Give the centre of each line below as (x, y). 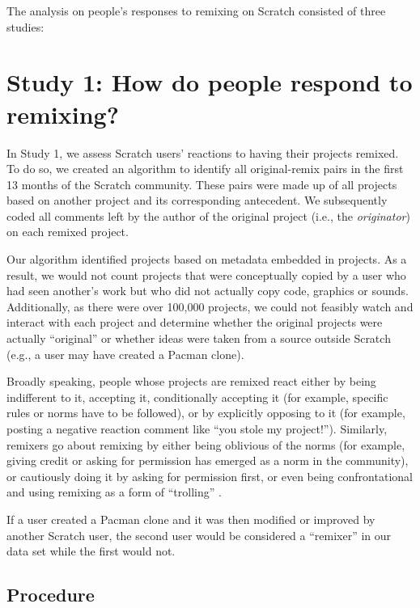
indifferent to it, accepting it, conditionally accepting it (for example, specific (197, 397)
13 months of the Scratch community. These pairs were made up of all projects (202, 184)
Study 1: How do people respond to (210, 82)
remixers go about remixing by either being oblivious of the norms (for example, (206, 444)
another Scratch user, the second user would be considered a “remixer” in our (199, 535)
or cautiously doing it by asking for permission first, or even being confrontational (210, 476)
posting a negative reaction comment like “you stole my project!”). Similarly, (197, 429)
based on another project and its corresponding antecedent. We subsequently (197, 200)
